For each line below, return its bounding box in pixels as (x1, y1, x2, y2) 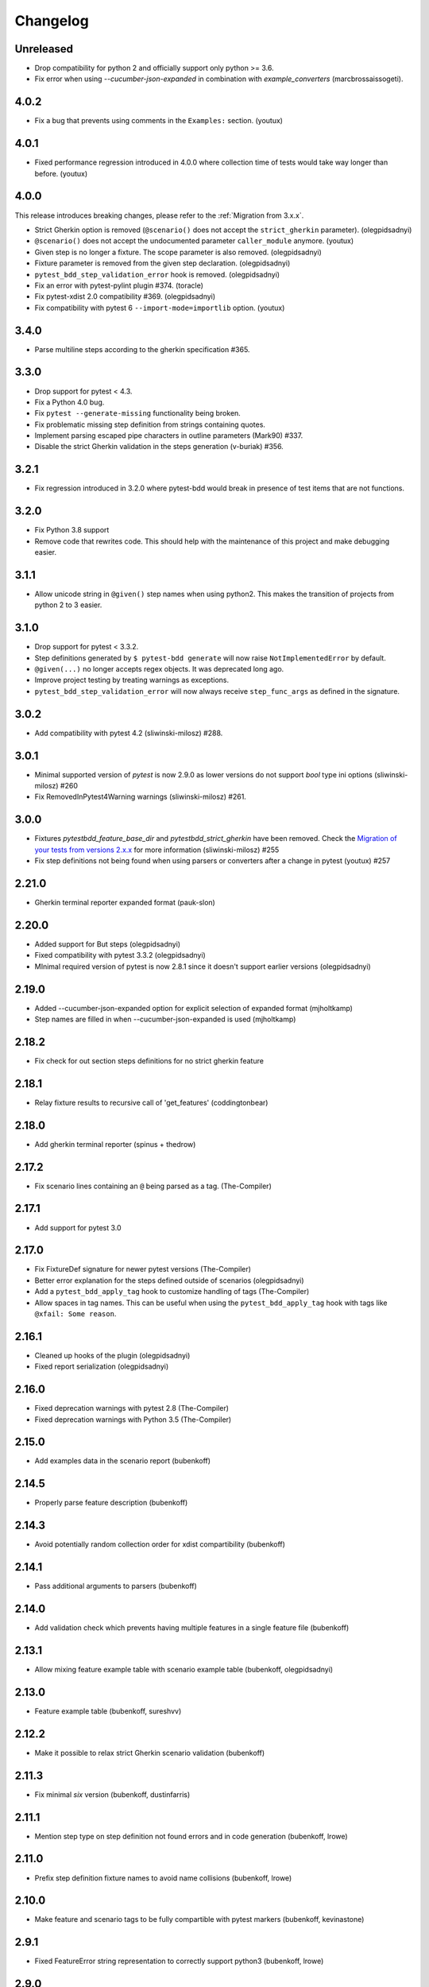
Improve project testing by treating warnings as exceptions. (34, 676, 230, 685)
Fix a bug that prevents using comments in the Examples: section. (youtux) (34, 116, 284, 126)
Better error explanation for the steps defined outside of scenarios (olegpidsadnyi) (34, 1276, 305, 1285)
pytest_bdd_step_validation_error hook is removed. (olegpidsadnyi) (34, 269, 280, 279)
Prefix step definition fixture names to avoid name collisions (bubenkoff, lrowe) (34, 1873, 292, 1883)
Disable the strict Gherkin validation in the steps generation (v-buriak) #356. (34, 442, 284, 451)
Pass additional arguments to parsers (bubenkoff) (34, 1582, 198, 1591)
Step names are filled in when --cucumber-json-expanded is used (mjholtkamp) (34, 1014, 296, 1024)
